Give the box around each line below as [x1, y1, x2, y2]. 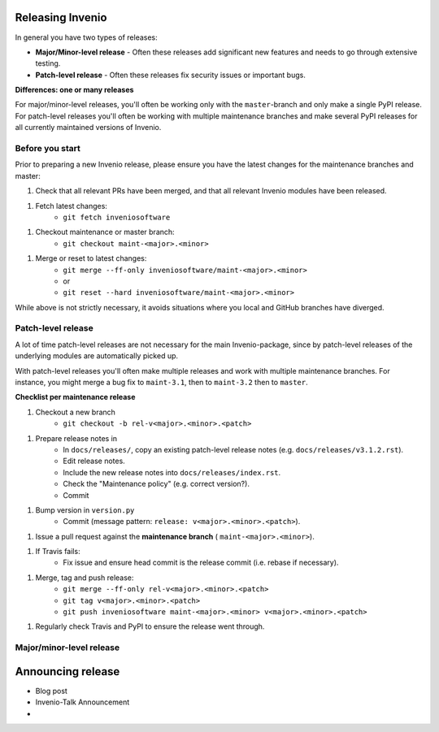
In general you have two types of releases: [15, 32, 158, 42]
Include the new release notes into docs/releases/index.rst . [63, 467, 281, 477]
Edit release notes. [63, 456, 125, 466]
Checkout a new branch [35, 407, 115, 417]
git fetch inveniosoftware [63, 212, 171, 222]
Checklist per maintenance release [15, 392, 136, 402]
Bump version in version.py [35, 505, 135, 515]
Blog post [35, 686, 68, 695]
